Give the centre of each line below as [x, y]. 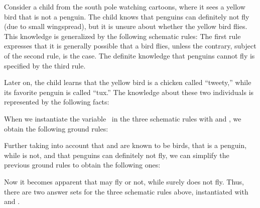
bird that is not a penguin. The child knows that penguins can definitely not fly [127, 16]
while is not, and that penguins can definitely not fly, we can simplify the [117, 155]
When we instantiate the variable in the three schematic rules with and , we [123, 118]
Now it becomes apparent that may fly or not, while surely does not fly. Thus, [124, 181]
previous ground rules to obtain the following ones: [82, 165]
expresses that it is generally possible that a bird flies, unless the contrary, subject [130, 46]
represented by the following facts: [57, 102]
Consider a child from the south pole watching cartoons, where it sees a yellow [125, 6]
